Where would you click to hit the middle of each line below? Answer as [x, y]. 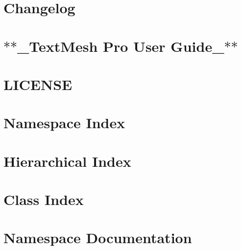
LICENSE [38, 84]
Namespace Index [64, 123]
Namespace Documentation [98, 238]
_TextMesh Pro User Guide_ [121, 46]
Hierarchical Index [67, 161]
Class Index [44, 199]
